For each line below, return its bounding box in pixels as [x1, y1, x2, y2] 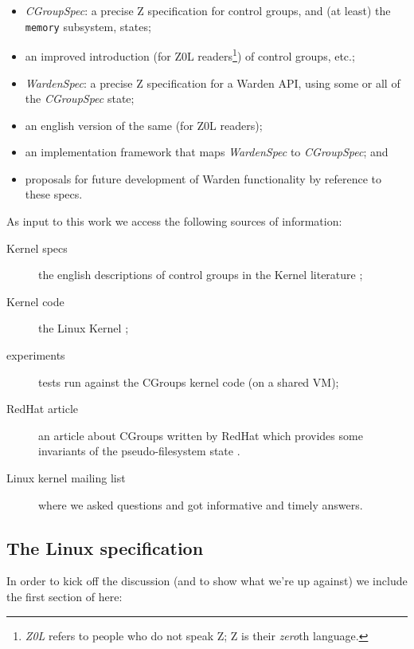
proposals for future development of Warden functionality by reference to [25, 170, 382, 187]
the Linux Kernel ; [38, 320, 129, 336]
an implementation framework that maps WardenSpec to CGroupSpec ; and [25, 144, 389, 160]
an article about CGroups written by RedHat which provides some [38, 427, 363, 443]
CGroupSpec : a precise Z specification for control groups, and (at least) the [25, 2, 391, 18]
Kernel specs [6, 239, 68, 256]
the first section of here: [6, 588, 123, 604]
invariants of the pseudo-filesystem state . [38, 442, 240, 459]
